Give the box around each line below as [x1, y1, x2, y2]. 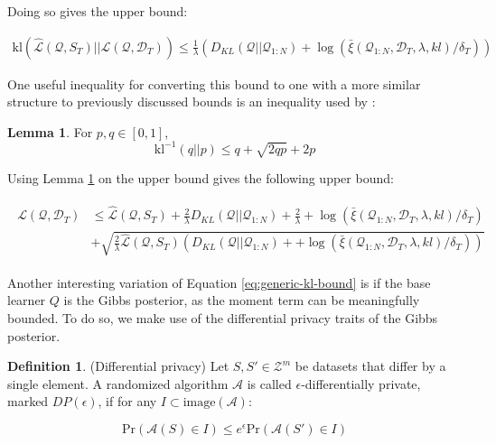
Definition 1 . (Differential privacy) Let [7, 356, 229, 375]
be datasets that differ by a [295, 356, 446, 375]
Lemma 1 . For [7, 122, 93, 141]
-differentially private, [301, 374, 421, 393]
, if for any [98, 392, 157, 411]
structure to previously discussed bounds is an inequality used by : [7, 92, 376, 111]
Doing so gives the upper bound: [7, 2, 188, 20]
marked [7, 392, 49, 411]
